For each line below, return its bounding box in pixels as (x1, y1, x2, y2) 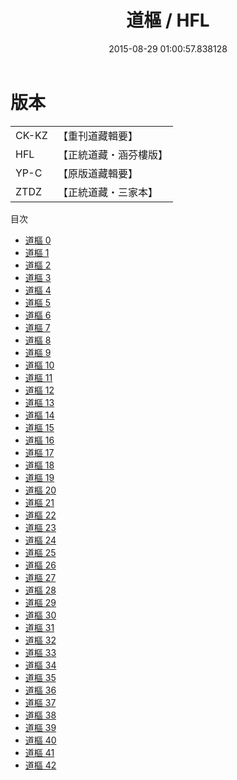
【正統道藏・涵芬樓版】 (57, 147, 168, 161)
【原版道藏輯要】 (57, 166, 138, 180)
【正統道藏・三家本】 (57, 185, 158, 199)
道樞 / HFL (126, 9, 210, 32)
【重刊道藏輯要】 (57, 129, 138, 143)
